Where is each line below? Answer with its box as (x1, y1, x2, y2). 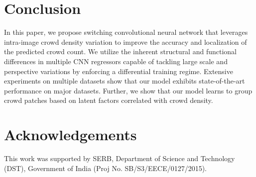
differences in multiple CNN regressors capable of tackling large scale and (4, 56, 228, 66)
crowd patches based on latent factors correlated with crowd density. (4, 95, 213, 105)
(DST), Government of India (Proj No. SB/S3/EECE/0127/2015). (4, 163, 207, 173)
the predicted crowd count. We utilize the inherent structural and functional (4, 46, 237, 57)
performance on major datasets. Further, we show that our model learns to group (4, 85, 253, 95)
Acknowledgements (4, 124, 137, 145)
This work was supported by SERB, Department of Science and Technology (4, 153, 235, 163)
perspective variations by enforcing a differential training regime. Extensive (4, 66, 233, 76)
